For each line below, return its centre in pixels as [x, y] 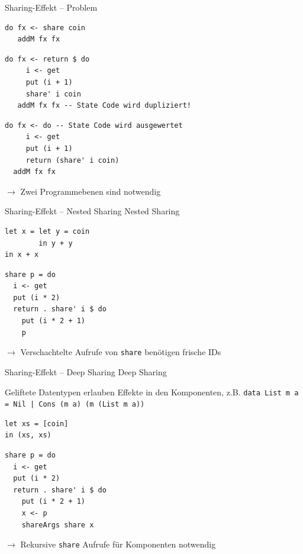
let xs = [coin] [37, 423]
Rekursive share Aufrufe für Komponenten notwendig [118, 544]
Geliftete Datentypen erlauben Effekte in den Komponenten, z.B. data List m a [152, 392]
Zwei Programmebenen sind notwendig [91, 191]
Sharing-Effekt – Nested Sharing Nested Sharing [92, 211]
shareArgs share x [58, 525]
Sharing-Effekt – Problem [51, 7]
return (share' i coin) [72, 160]
